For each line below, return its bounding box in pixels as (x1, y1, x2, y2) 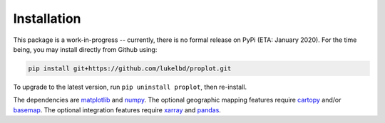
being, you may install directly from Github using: (13, 45, 158, 53)
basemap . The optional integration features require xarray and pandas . (13, 105, 221, 114)
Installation (13, 11, 81, 26)
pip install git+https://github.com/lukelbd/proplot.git (28, 64, 232, 73)
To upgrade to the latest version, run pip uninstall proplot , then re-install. (13, 82, 247, 91)
